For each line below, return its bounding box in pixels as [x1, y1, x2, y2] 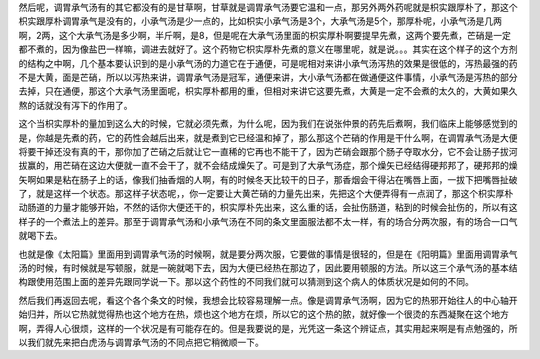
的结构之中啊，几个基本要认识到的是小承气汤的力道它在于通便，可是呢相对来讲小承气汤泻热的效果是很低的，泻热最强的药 [18, 57, 518, 69]
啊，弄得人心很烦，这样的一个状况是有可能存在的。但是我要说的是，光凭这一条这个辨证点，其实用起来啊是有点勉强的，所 [18, 322, 518, 334]
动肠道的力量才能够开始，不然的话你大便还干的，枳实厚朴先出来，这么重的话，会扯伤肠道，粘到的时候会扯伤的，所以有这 [18, 201, 518, 214]
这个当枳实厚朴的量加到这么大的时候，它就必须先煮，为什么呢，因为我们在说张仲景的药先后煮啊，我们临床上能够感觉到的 [18, 118, 518, 130]
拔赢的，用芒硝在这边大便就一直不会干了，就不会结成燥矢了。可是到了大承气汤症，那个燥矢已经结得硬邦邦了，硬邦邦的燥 [18, 160, 518, 172]
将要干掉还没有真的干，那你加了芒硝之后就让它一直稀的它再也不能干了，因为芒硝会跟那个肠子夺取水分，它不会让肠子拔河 [18, 145, 518, 157]
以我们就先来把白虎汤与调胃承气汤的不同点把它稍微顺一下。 [18, 336, 264, 348]
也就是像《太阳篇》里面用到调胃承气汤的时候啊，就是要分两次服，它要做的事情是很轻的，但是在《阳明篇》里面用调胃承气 [18, 248, 518, 260]
